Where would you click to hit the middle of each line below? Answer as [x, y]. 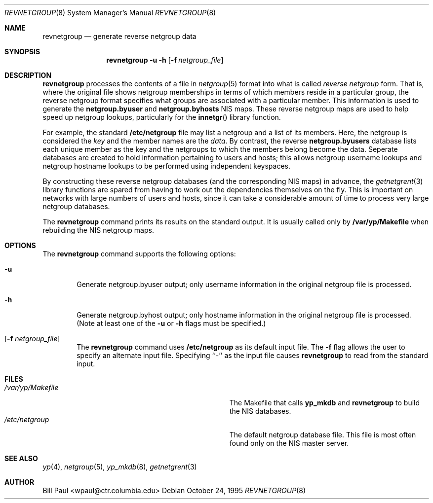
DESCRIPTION [28, 75]
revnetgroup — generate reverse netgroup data [119, 36]
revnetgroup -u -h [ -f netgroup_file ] [165, 60]
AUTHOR [20, 482]
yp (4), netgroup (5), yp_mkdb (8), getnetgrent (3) [120, 467]
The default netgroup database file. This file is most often [323, 435]
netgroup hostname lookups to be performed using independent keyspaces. [166, 166]
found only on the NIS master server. [289, 443]
